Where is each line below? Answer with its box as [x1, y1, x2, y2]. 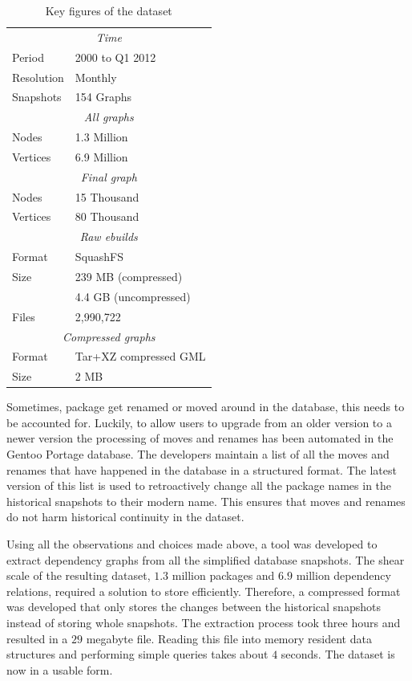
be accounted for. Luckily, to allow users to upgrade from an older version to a [6, 414, 392, 430]
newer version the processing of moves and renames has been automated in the [6, 430, 394, 447]
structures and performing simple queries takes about [6, 646, 269, 663]
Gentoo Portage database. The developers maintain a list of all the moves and [6, 446, 390, 463]
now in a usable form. [6, 661, 113, 678]
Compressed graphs [62, 328, 156, 345]
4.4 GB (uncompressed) [75, 287, 191, 304]
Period [12, 48, 44, 65]
